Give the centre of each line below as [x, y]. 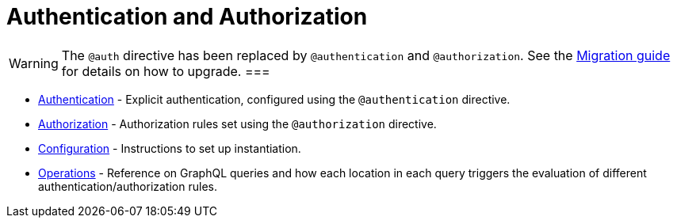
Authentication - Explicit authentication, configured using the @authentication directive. [274, 99]
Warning [34, 63]
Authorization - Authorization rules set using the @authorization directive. [237, 123]
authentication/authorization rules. [128, 186]
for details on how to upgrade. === [166, 71]
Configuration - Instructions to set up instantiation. [170, 148]
